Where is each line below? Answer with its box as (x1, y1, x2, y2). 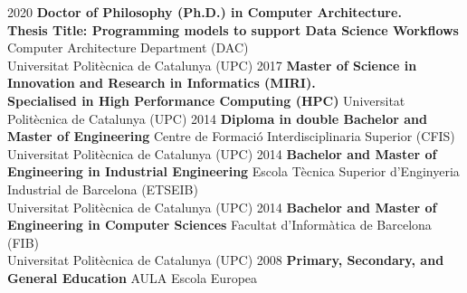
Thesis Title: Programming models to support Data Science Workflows (7, 20, 459, 39)
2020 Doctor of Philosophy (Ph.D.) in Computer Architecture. (7, 3, 402, 21)
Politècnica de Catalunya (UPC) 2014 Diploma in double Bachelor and (7, 109, 427, 128)
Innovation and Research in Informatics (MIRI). (7, 73, 316, 92)
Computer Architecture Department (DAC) (7, 38, 249, 57)
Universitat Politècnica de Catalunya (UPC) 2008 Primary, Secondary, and (7, 250, 444, 269)
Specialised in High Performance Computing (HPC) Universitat (7, 90, 405, 109)
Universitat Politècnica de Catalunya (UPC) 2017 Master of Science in (7, 55, 417, 74)
